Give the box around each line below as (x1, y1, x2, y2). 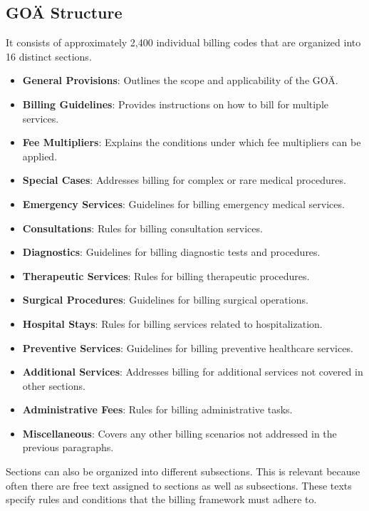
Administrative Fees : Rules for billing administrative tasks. (22, 402, 293, 417)
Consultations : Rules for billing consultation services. (22, 220, 263, 235)
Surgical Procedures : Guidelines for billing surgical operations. (22, 292, 308, 307)
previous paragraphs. (22, 440, 114, 455)
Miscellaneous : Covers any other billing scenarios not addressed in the (22, 425, 337, 440)
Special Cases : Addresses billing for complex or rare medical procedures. (22, 172, 346, 187)
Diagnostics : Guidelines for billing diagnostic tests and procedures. (22, 244, 321, 259)
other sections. (22, 378, 85, 393)
